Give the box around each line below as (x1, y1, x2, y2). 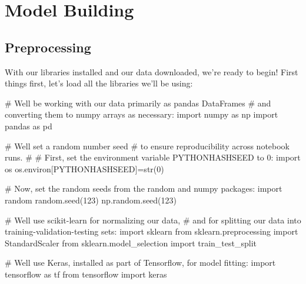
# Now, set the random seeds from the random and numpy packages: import (5, 182, 282, 195)
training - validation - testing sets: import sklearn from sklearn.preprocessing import (5, 225, 298, 238)
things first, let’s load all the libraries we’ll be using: (5, 77, 193, 89)
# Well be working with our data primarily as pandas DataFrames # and (5, 96, 271, 109)
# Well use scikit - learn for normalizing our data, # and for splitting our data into (5, 213, 301, 226)
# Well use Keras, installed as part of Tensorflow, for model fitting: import (5, 256, 276, 269)
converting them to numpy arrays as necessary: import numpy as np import (5, 108, 278, 121)
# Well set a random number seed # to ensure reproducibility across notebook (5, 139, 290, 152)
